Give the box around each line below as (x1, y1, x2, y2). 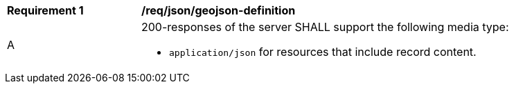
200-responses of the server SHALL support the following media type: (141, 20, 509, 34)
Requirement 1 (7, 3, 84, 17)
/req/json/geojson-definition (141, 3, 296, 17)
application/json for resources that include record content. (169, 45, 477, 59)
